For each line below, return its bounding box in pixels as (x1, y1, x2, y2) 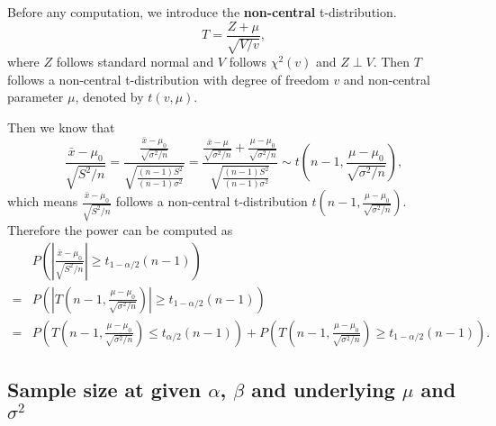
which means (7, 192, 78, 211)
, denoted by (75, 87, 144, 106)
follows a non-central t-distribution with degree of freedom (7, 69, 329, 88)
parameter (7, 87, 64, 106)
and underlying (251, 376, 395, 403)
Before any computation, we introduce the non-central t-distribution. (7, 3, 397, 21)
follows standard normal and (56, 52, 214, 71)
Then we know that (7, 117, 115, 136)
